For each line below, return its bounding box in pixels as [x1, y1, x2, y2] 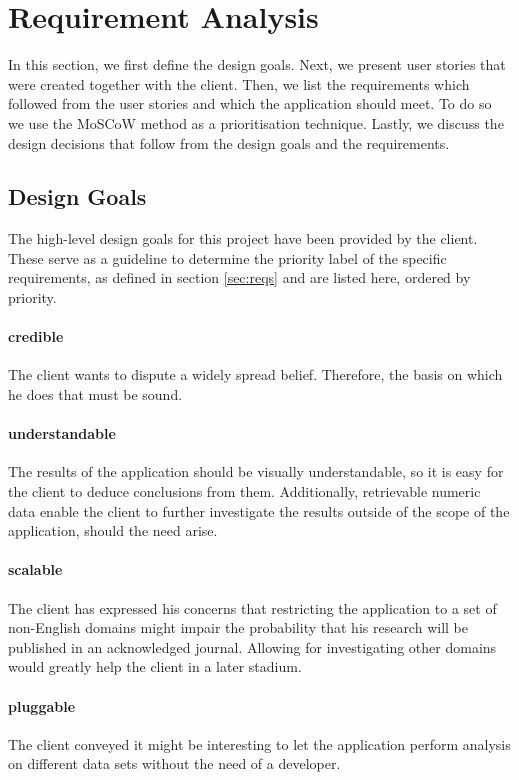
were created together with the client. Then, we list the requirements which [8, 73, 470, 94]
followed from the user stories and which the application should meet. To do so [8, 93, 492, 114]
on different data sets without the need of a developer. [8, 753, 341, 774]
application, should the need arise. [8, 520, 218, 541]
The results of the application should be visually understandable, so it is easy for [8, 461, 504, 482]
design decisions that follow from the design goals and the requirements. [8, 132, 450, 153]
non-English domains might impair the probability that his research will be [8, 617, 468, 638]
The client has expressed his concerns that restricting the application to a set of [8, 597, 497, 618]
